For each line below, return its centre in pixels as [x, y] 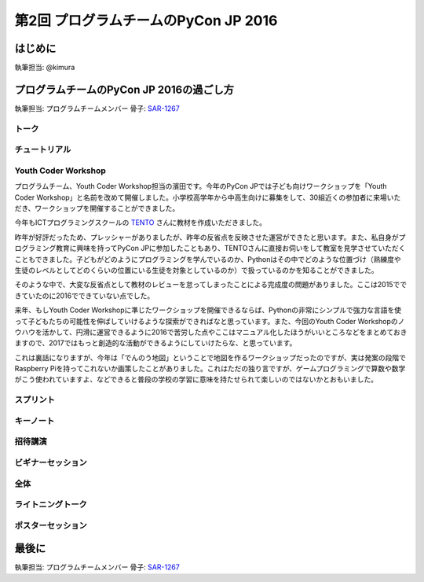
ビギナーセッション [51, 462]
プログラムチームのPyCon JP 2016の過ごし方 [124, 89]
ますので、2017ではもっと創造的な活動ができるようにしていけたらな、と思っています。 [155, 343]
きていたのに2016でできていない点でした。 [84, 296]
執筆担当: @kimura [45, 68]
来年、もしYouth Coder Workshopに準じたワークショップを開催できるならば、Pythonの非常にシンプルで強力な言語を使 [208, 310]
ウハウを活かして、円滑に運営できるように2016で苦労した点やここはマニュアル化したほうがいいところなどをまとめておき [211, 332]
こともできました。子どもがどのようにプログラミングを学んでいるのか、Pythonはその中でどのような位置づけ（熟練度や [208, 259]
